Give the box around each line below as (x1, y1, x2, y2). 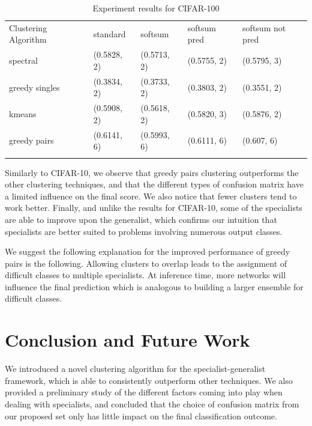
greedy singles (9, 81, 60, 93)
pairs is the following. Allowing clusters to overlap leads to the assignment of (5, 257, 287, 269)
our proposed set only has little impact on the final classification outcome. (5, 409, 277, 422)
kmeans (9, 107, 37, 120)
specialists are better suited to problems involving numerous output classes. (5, 225, 283, 237)
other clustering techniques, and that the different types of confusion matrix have (5, 178, 304, 190)
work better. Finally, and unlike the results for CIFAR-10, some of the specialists (5, 201, 302, 214)
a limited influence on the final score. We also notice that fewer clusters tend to (5, 189, 297, 202)
